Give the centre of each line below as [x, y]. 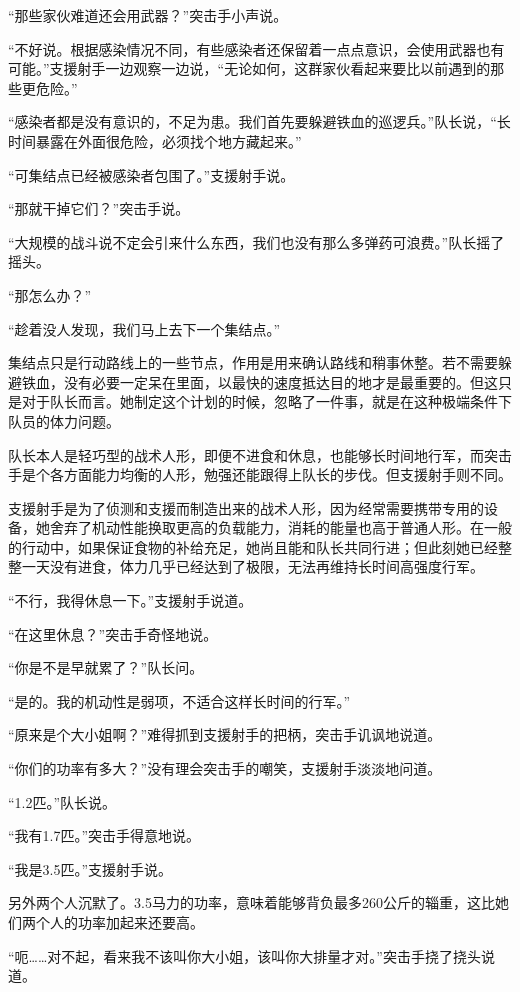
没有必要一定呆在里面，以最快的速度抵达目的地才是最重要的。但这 [280, 381]
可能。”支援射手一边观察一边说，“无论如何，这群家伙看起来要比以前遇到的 [249, 68]
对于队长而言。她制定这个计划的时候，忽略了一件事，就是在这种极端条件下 [266, 401]
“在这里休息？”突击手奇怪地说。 [113, 633]
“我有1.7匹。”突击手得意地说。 [104, 835]
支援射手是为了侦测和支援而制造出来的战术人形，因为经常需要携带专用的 [246, 507]
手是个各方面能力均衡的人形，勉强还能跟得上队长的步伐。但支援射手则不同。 [260, 474]
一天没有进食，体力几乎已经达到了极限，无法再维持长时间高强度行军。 [252, 566]
